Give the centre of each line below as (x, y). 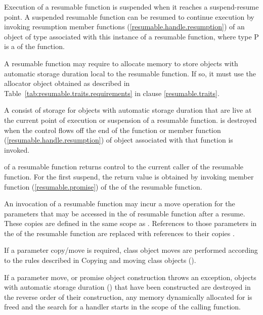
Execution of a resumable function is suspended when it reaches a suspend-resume (131, 7)
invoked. (17, 149)
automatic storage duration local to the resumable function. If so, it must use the (130, 73)
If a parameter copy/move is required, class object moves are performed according (131, 250)
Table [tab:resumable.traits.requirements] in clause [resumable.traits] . (112, 93)
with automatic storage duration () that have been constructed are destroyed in (127, 287)
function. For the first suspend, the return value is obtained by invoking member (129, 176)
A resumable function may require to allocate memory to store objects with (121, 63)
